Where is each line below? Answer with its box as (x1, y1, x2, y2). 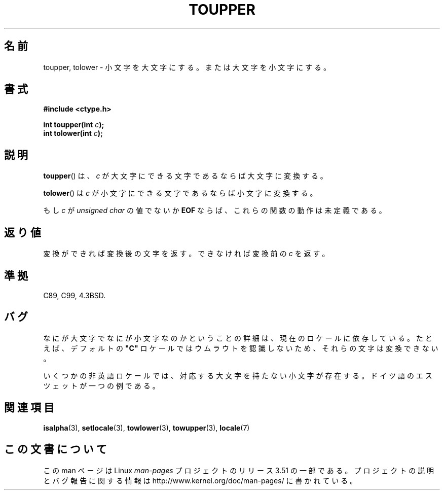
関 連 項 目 (4, 401, 54, 414)
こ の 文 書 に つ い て (4, 443, 107, 456)
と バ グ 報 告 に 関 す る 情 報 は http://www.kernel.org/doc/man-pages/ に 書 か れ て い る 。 (43, 476, 357, 485)
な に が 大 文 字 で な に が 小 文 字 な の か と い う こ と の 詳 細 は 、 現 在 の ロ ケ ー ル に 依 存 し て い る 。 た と (43, 333, 432, 342)
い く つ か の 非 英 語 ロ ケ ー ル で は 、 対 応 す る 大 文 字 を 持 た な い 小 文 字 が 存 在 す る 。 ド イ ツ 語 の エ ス (43, 371, 432, 380)
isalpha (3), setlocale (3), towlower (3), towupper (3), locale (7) (43, 423, 250, 432)
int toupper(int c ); (43, 120, 104, 129)
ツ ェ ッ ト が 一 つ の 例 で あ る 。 (43, 381, 160, 390)
